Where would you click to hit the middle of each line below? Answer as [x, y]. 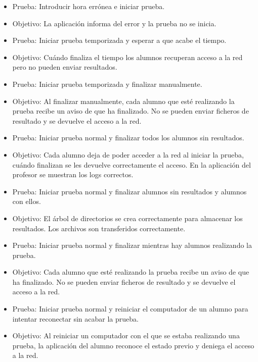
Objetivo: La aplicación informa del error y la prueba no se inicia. [114, 23]
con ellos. [27, 201]
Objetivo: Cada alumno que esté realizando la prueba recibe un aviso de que [131, 272]
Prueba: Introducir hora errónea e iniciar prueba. [89, 6]
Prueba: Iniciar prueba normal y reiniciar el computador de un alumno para [130, 309]
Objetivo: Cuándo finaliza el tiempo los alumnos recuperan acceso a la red [127, 57]
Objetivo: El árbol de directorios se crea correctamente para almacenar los [127, 218]
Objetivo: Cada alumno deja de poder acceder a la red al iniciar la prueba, [128, 154]
